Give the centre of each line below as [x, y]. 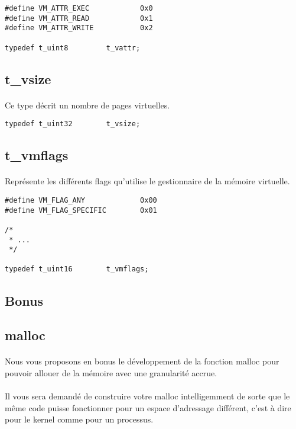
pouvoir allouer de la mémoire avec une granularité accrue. [111, 372]
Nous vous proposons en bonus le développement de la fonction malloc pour [142, 361]
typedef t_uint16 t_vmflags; [77, 269]
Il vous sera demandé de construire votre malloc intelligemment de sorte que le [147, 396]
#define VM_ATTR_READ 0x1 [79, 18]
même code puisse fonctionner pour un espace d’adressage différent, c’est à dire [148, 407]
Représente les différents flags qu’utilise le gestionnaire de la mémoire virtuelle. [147, 181]
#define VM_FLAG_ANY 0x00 [81, 200]
